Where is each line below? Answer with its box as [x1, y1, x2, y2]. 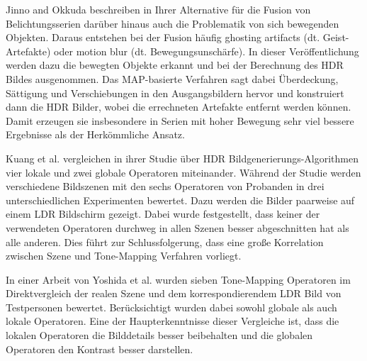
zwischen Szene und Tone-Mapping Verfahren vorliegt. [6, 248, 242, 263]
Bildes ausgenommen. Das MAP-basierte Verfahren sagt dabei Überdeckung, [6, 71, 339, 86]
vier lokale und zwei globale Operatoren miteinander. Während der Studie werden [6, 165, 361, 179]
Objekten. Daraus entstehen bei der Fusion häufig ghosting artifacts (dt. [6, 30, 320, 45]
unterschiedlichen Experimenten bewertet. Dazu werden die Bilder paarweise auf [6, 192, 355, 207]
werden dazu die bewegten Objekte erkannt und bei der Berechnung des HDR [6, 57, 344, 72]
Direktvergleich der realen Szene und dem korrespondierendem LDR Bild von [6, 286, 341, 301]
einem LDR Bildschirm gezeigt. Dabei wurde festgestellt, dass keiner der [6, 206, 320, 221]
